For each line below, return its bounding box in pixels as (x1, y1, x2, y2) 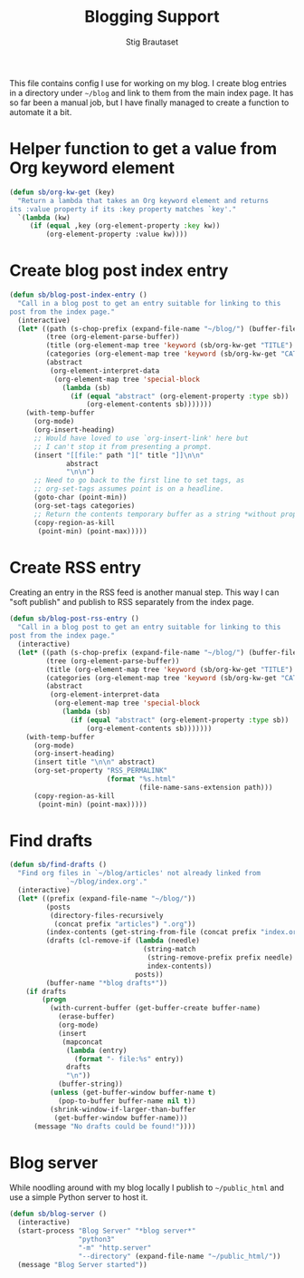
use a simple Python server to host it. (9, 1192, 148, 1203)
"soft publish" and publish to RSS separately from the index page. (9, 597, 254, 608)
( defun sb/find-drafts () (9, 860, 107, 870)
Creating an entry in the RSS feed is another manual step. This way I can (9, 587, 280, 598)
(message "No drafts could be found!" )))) (33, 1122, 196, 1131)
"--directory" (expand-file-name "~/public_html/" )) (78, 1252, 281, 1261)
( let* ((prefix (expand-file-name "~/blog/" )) (17, 893, 196, 903)
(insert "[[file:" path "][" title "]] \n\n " (33, 451, 204, 460)
